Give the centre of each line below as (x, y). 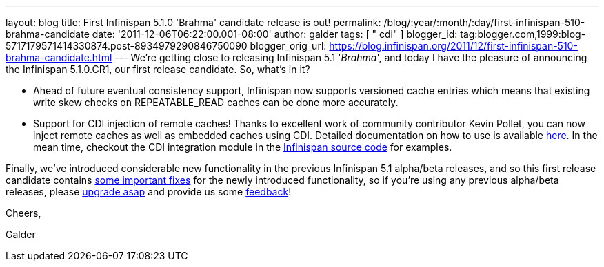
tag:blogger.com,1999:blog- (523, 34)
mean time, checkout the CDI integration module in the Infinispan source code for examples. (243, 147)
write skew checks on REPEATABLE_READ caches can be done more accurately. (216, 102)
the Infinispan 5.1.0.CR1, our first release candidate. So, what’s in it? (158, 69)
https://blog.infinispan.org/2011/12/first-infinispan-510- (453, 46)
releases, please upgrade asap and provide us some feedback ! (149, 192)
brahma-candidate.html (59, 57)
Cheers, (23, 213)
